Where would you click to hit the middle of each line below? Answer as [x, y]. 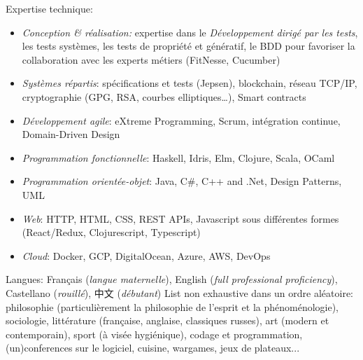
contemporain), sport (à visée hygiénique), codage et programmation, [154, 334]
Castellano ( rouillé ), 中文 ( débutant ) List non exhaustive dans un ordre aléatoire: [179, 292]
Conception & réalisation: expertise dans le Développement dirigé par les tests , [190, 32]
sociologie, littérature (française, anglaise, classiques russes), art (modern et [168, 320]
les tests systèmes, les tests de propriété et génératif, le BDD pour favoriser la [188, 46]
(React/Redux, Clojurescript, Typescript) [111, 232]
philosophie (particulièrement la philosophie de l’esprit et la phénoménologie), [172, 306]
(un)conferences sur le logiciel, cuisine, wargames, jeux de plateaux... [153, 348]
